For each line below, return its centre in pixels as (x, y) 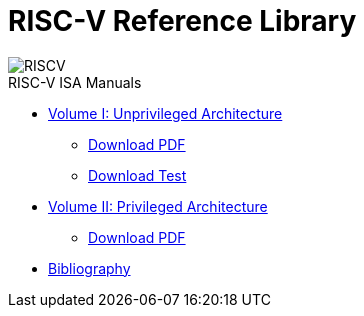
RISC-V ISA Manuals (75, 82)
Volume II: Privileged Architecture (158, 206)
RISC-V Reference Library (182, 21)
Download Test (137, 175)
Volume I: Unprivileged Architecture (165, 113)
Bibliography (89, 268)
